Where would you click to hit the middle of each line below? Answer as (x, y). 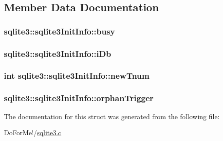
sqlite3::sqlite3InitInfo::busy (60, 31)
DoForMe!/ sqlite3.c (33, 132)
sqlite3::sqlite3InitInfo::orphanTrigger (79, 98)
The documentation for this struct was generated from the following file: (112, 116)
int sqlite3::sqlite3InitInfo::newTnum (77, 76)
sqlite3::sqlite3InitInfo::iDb (58, 53)
